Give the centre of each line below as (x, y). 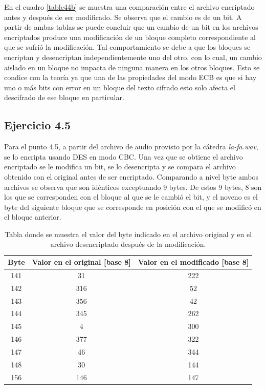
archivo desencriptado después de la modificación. (128, 244)
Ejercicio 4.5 (38, 125)
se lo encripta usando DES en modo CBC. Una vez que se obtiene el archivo (124, 156)
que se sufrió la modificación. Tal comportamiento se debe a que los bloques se (127, 47)
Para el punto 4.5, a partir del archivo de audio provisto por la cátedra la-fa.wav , (131, 147)
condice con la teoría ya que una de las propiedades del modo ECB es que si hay (130, 77)
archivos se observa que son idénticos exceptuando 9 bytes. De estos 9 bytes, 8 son (133, 187)
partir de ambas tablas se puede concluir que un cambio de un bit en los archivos (131, 27)
